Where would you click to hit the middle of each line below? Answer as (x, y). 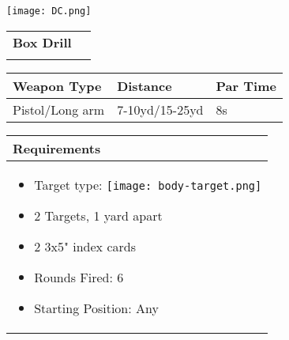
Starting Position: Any (96, 308)
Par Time (246, 85)
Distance (144, 85)
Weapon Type (57, 85)
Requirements (57, 148)
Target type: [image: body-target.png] (148, 184)
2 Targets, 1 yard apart (98, 215)
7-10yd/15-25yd (160, 109)
